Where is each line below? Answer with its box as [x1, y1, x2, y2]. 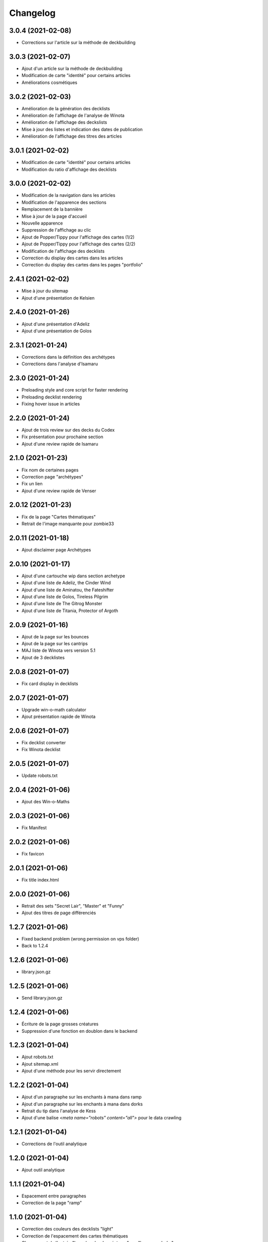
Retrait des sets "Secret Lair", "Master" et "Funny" [21, 903, 124, 909]
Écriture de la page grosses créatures [21, 1021, 99, 1027]
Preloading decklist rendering [21, 394, 82, 400]
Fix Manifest [21, 825, 47, 831]
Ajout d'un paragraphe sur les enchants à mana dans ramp [21, 1094, 142, 1100]
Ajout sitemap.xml [21, 1061, 59, 1067]
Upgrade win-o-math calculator [21, 706, 86, 712]
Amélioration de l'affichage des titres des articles [21, 133, 122, 139]
